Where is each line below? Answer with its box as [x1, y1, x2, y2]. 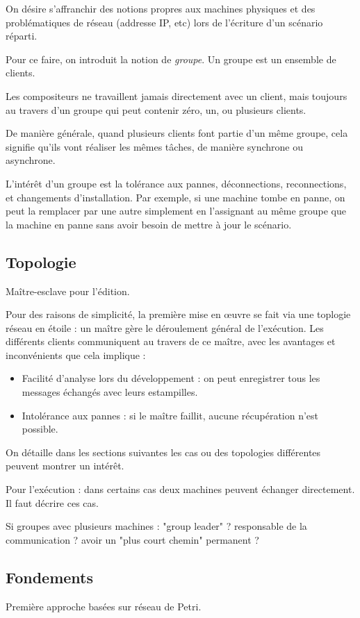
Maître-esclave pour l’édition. [6, 283, 130, 298]
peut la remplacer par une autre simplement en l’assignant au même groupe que [6, 203, 347, 218]
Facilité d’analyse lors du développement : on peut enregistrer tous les [22, 371, 320, 385]
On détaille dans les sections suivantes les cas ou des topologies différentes [6, 444, 321, 459]
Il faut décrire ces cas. [6, 495, 99, 510]
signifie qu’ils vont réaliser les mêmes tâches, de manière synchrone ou [6, 139, 304, 153]
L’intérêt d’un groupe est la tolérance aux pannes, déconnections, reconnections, [6, 176, 347, 190]
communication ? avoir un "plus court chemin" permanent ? [6, 532, 259, 546]
